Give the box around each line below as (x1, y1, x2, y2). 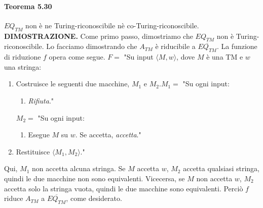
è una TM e (206, 51, 243, 62)
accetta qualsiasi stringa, (183, 163, 259, 174)
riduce (4, 193, 23, 203)
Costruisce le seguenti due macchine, (16, 78, 130, 89)
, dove (176, 51, 195, 62)
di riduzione (4, 51, 41, 62)
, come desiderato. (66, 193, 122, 203)
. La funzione (216, 41, 257, 51)
